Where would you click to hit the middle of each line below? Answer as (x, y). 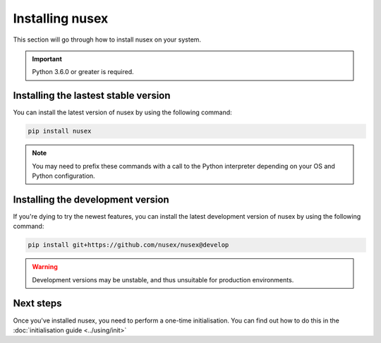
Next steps (37, 303)
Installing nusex (61, 18)
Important (47, 59)
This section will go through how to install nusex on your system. (107, 40)
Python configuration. (64, 176)
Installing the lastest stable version (92, 96)
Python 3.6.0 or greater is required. (83, 72)
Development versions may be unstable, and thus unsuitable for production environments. (163, 279)
